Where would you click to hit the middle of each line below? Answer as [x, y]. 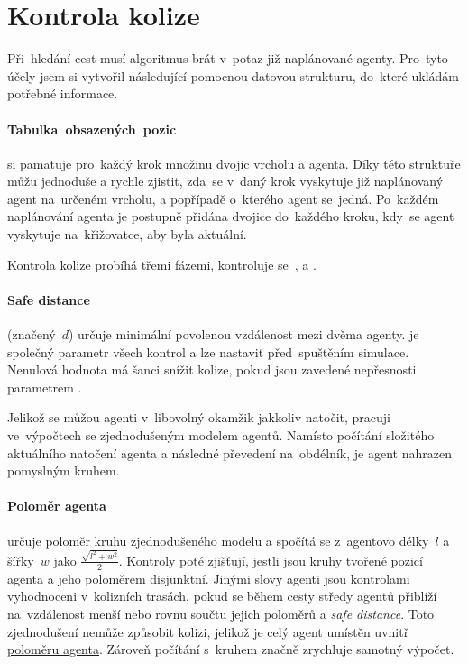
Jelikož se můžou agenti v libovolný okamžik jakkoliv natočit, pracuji [199, 417]
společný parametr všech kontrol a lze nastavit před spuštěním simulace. [208, 351]
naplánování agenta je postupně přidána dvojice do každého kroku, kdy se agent [231, 216]
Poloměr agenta [57, 506]
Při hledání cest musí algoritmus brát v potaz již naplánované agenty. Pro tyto [228, 58]
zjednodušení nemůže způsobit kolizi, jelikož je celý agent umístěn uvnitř [208, 631]
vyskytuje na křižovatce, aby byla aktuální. [127, 234]
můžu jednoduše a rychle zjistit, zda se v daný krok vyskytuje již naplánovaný [225, 181]
